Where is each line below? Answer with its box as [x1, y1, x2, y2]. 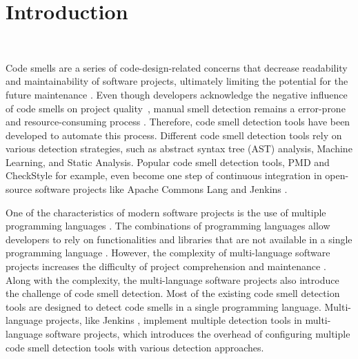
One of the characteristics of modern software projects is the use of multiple [6, 205, 326, 219]
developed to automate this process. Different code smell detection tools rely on [6, 127, 342, 142]
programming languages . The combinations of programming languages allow [6, 218, 330, 233]
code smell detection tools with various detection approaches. [6, 340, 264, 354]
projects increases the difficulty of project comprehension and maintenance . [6, 259, 326, 274]
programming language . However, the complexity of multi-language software [6, 245, 330, 260]
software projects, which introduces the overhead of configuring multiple [46, 327, 350, 340]
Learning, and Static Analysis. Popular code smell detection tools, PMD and [6, 154, 330, 169]
